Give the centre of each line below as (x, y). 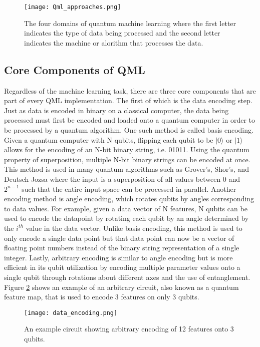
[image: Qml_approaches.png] (73, 7)
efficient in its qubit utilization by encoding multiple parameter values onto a (122, 267)
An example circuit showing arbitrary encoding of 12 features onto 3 (129, 329)
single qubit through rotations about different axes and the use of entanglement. (127, 277)
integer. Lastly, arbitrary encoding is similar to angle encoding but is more (118, 257)
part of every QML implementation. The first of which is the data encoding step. (128, 100)
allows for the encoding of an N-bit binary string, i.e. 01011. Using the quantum (127, 149)
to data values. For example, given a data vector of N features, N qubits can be (126, 208)
